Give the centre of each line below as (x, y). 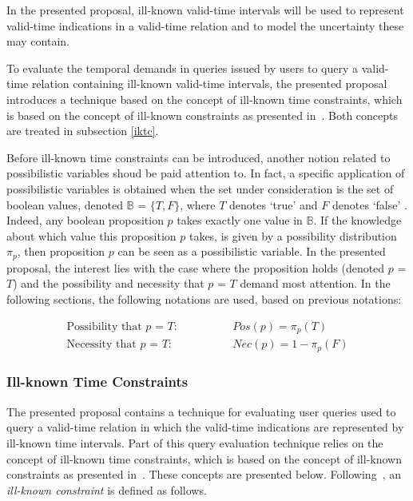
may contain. (38, 41)
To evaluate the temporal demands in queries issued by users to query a (183, 68)
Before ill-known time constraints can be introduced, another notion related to (199, 157)
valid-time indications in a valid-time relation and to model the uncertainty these (205, 25)
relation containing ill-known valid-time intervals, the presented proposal (209, 83)
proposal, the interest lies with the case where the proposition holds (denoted (196, 267)
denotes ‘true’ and (274, 204)
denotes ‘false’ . (370, 204)
